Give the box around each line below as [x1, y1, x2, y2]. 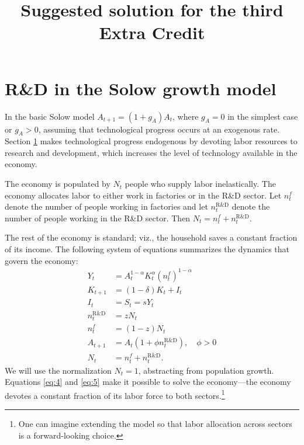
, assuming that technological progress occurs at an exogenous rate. [38, 123, 280, 135]
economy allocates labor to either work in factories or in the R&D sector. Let [5, 189, 282, 201]
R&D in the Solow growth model [5, 76, 277, 100]
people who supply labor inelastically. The [125, 178, 276, 190]
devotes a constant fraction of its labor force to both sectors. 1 [5, 387, 225, 401]
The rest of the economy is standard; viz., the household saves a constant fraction [5, 231, 298, 244]
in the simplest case [227, 110, 298, 122]
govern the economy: [5, 254, 78, 266]
